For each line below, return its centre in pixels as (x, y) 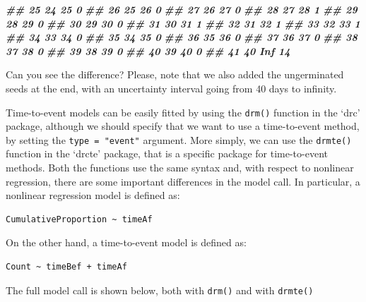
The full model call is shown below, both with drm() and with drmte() (160, 290)
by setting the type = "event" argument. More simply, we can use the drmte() (179, 139)
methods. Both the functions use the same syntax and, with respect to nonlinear (180, 168)
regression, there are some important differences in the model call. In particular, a (183, 181)
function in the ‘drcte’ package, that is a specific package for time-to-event (167, 153)
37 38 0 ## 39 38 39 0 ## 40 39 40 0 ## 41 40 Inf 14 (148, 50)
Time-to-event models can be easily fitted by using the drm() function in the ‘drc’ (183, 112)
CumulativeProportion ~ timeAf (79, 219)
